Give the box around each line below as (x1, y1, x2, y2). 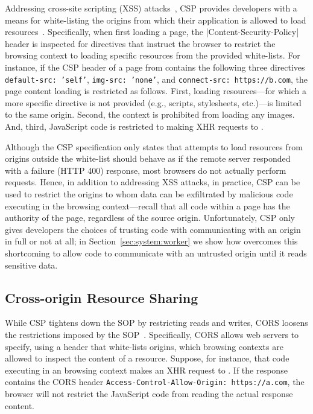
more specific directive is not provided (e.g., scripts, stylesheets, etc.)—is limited (5, 96, 302, 109)
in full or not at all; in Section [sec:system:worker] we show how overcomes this (5, 235, 298, 247)
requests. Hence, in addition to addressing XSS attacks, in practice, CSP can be (5, 176, 300, 188)
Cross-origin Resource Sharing (5, 288, 198, 307)
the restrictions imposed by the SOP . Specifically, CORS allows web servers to (5, 328, 299, 340)
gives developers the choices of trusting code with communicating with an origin (5, 223, 301, 235)
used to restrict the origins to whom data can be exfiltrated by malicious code (5, 187, 293, 200)
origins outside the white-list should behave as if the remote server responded (5, 152, 291, 165)
